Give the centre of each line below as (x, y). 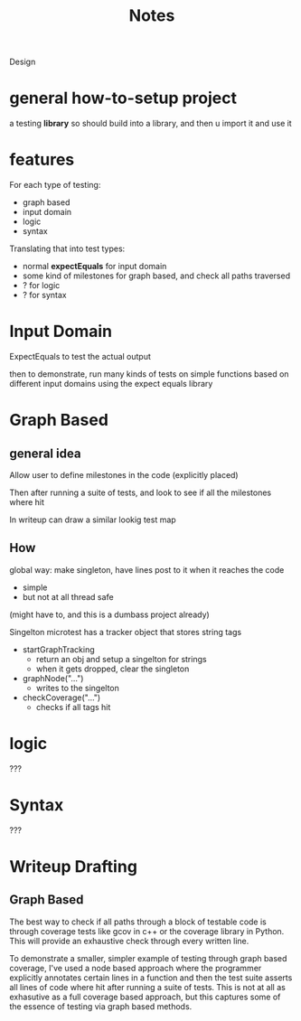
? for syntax (44, 295)
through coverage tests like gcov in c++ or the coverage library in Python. (147, 931)
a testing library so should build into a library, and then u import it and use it (150, 124)
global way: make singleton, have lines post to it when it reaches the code (147, 569)
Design (23, 62)
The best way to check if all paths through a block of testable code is (138, 922)
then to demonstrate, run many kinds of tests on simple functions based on (149, 374)
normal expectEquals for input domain (94, 267)
